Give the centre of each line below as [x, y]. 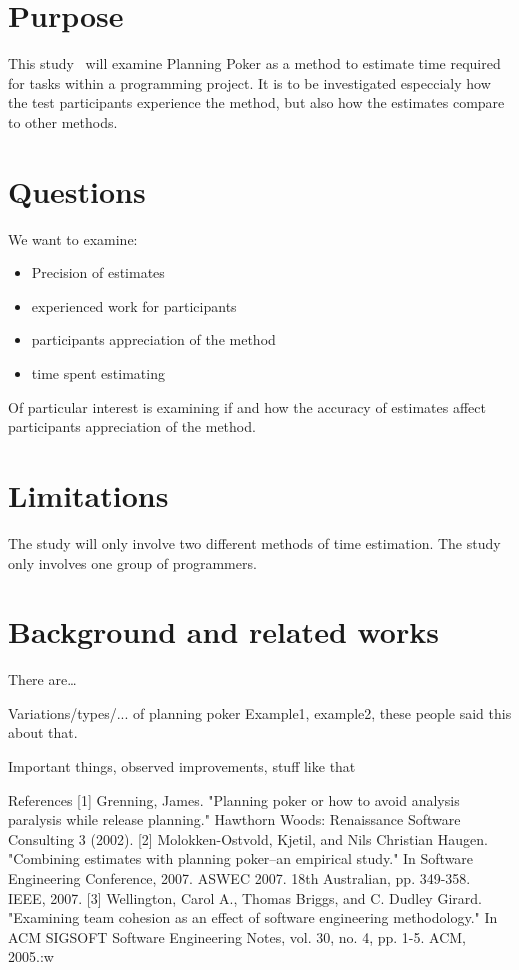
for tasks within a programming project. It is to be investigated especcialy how [249, 82]
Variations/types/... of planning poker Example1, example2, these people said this [260, 712]
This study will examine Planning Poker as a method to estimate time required [254, 63]
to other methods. [63, 121]
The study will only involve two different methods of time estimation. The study [254, 542]
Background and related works [223, 631]
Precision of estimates [98, 272]
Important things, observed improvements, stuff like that [182, 766]
